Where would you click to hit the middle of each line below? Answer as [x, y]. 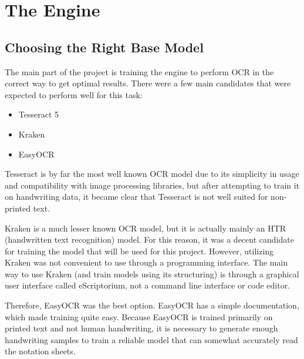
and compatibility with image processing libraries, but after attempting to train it [152, 185]
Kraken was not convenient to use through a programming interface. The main [146, 262]
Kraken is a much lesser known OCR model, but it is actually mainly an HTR [146, 228]
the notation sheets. [40, 351]
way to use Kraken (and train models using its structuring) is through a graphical [152, 274]
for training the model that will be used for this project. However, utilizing [139, 251]
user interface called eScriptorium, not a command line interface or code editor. [148, 285]
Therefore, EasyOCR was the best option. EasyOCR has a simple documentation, [152, 305]
